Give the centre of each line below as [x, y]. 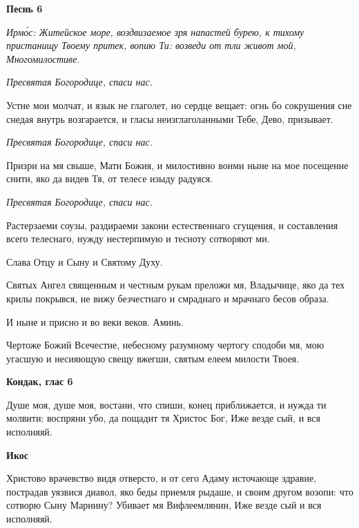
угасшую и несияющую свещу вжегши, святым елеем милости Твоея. [153, 358]
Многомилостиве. [43, 58]
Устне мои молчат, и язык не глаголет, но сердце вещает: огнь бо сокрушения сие [179, 105]
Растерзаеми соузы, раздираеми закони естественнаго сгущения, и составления [172, 225]
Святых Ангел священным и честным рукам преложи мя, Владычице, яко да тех [176, 285]
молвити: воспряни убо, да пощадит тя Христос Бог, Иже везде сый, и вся [163, 418]
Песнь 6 [25, 8]
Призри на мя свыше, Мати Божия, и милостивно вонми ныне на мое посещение [177, 165]
